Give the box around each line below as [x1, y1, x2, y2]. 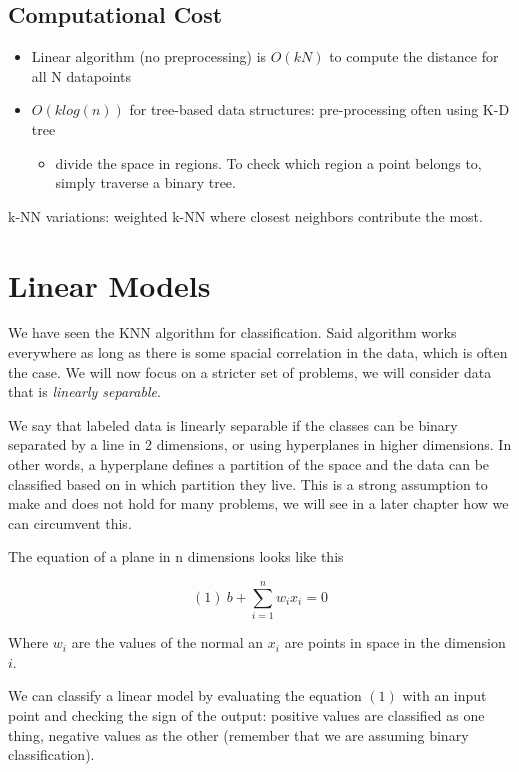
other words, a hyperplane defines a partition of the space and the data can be [8, 454, 490, 475]
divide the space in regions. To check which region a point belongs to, [55, 152, 482, 173]
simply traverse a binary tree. [55, 172, 236, 193]
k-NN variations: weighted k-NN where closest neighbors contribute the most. [8, 205, 483, 226]
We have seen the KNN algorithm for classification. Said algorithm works [8, 322, 457, 343]
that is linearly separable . [8, 381, 161, 402]
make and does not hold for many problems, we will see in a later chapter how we [8, 493, 509, 514]
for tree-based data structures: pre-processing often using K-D [129, 99, 510, 120]
